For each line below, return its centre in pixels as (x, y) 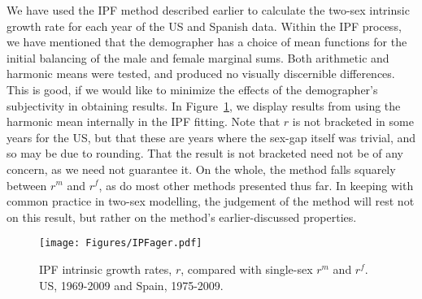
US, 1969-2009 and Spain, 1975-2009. (131, 285)
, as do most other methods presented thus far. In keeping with (256, 185)
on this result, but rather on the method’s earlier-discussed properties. (182, 217)
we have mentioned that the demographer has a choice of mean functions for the (207, 42)
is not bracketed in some (353, 121)
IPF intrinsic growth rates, (106, 269)
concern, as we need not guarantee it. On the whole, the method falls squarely (201, 169)
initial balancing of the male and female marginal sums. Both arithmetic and (198, 57)
